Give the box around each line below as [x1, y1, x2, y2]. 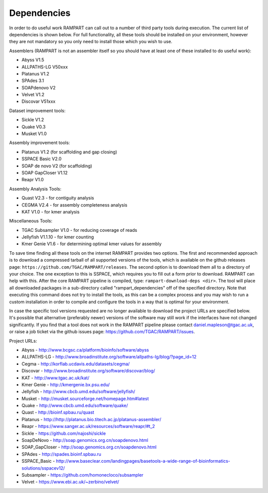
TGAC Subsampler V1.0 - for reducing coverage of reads [21, 227, 137, 233]
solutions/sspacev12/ [21, 465, 65, 471]
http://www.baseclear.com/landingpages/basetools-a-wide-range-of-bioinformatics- [56, 458, 230, 464]
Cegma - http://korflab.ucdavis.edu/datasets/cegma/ [21, 360, 130, 367]
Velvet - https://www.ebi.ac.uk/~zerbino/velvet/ [21, 479, 119, 485]
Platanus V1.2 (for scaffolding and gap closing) [21, 149, 118, 155]
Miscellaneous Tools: [9, 218, 53, 224]
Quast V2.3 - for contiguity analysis [21, 195, 94, 201]
